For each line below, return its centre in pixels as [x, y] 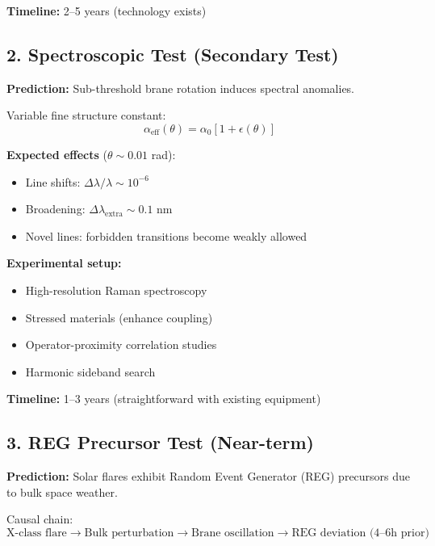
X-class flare [37, 533]
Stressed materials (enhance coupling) [119, 317]
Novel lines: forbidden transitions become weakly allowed [166, 235]
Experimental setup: [64, 263]
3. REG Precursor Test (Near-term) [160, 442]
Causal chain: [40, 519]
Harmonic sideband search [90, 371]
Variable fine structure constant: [86, 115]
